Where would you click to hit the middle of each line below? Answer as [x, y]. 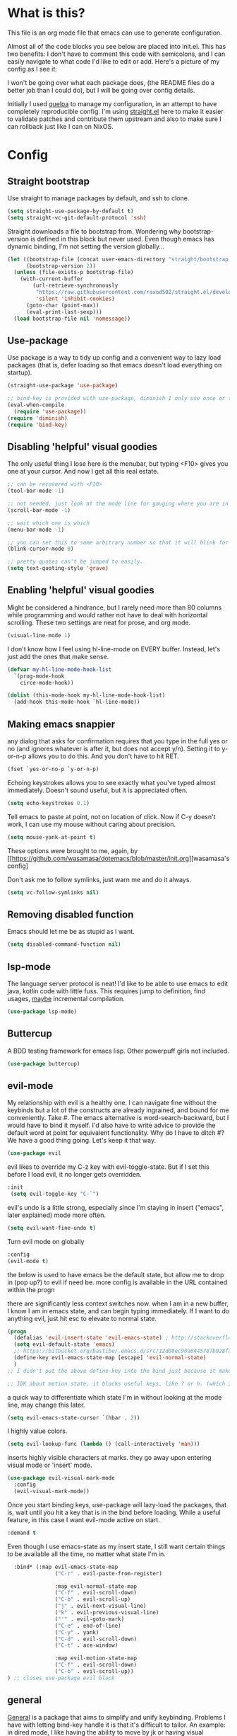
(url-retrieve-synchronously [75, 286]
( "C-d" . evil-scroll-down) [96, 1639]
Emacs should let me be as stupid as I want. [71, 932]
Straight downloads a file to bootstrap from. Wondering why [94, 231]
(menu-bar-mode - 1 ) [36, 530]
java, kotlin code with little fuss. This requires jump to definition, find [107, 991]
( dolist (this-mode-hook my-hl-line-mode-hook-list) [86, 695]
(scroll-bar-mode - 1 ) [39, 510]
